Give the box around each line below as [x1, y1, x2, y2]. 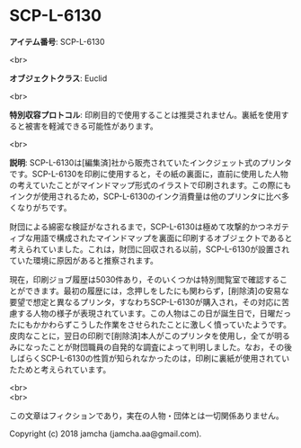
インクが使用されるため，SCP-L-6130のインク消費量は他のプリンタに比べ [9, 191, 282, 202]
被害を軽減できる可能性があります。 [24, 121, 159, 131]
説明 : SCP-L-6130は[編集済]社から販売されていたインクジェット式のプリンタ [9, 157, 292, 167]
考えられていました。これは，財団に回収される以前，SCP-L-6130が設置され [9, 244, 290, 255]
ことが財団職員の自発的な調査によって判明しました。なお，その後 [48, 341, 292, 352]
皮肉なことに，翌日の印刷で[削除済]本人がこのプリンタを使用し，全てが [9, 330, 275, 341]
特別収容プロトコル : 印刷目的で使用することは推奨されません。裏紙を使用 [9, 109, 281, 120]
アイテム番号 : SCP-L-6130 [9, 36, 105, 47]
